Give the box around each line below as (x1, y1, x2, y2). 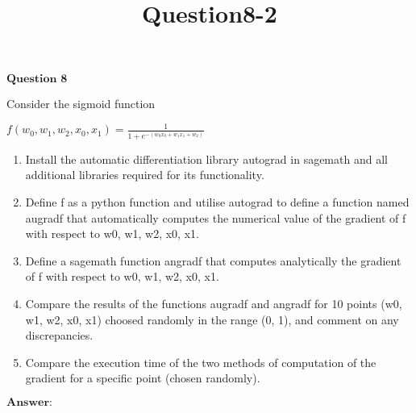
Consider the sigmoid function (6, 95, 156, 112)
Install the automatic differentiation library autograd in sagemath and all (25, 150, 388, 167)
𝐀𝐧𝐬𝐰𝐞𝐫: (6, 396, 53, 408)
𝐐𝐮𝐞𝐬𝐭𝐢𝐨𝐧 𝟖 (6, 73, 68, 86)
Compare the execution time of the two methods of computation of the (25, 353, 376, 370)
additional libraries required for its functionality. (25, 166, 264, 183)
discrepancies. (25, 327, 94, 344)
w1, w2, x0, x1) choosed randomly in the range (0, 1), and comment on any (25, 311, 399, 327)
